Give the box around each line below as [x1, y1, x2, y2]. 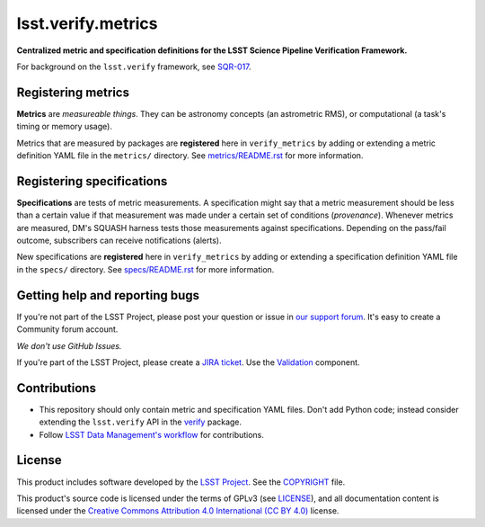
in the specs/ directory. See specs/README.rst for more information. [16, 263, 275, 274]
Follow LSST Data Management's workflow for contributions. [39, 429, 265, 440]
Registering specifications [16, 174, 168, 189]
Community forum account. [16, 324, 119, 335]
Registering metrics [16, 85, 130, 100]
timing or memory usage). [16, 121, 112, 132]
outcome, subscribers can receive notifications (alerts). [16, 235, 222, 246]
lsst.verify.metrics [16, 13, 158, 33]
